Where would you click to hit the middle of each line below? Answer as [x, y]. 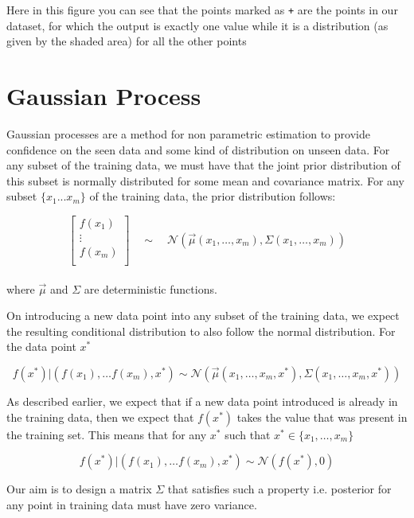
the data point [41, 347]
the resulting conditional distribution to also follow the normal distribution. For [201, 331]
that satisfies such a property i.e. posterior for [279, 489]
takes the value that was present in [322, 417]
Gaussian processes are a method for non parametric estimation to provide [188, 133]
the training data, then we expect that [100, 417]
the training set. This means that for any [107, 434]
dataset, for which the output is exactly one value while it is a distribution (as [197, 25]
